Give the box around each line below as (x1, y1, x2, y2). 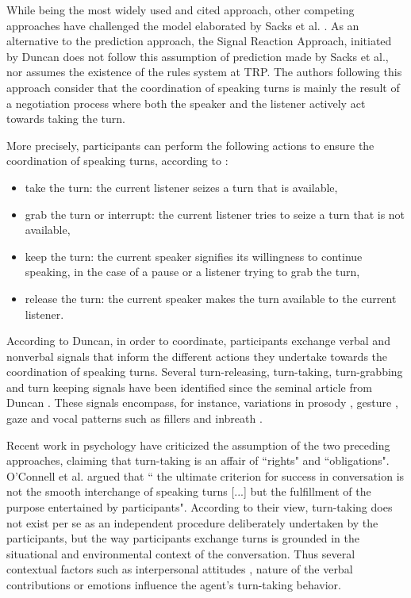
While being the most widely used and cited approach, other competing (6, 2, 355, 17)
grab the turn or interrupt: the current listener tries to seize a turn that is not (25, 205, 405, 222)
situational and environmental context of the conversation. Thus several (6, 545, 355, 562)
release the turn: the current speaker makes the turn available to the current (25, 289, 397, 306)
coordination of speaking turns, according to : (6, 152, 229, 169)
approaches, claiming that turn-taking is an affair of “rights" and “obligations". (6, 452, 390, 469)
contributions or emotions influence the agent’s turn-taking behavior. (6, 577, 341, 592)
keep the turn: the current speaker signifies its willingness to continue (25, 247, 363, 264)
